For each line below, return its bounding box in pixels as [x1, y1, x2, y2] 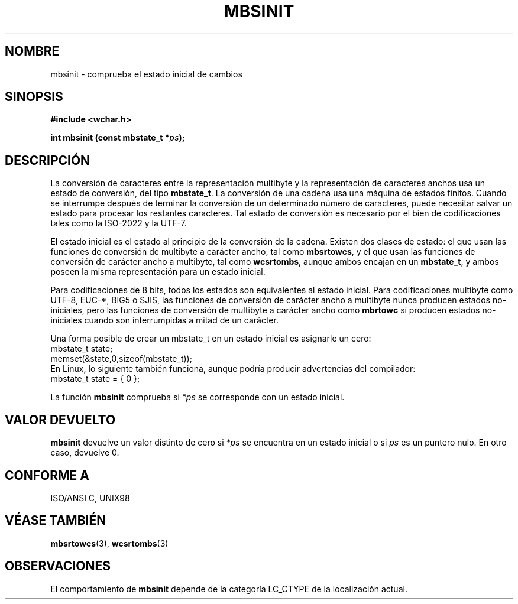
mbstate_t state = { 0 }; [50, 374, 140, 384]
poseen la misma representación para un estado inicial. [50, 267, 266, 277]
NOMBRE [5, 44, 60, 59]
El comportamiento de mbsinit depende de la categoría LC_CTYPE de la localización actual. [50, 583, 407, 594]
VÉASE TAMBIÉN [5, 513, 106, 528]
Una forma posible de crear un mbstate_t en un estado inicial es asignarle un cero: [50, 333, 371, 344]
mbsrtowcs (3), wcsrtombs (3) [50, 538, 169, 548]
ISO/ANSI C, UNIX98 [50, 492, 130, 503]
